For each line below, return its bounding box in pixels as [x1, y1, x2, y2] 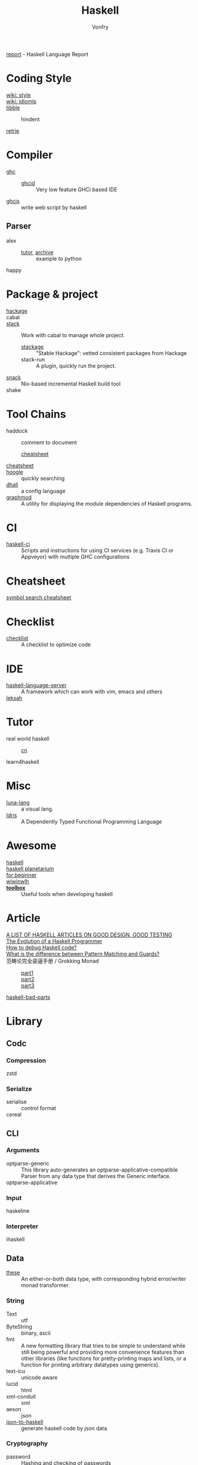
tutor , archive [21, 249, 54, 256]
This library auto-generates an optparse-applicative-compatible [21, 1166, 178, 1173]
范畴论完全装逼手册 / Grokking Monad [6, 958, 100, 964]
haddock [6, 427, 28, 434]
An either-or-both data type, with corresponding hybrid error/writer [21, 1276, 187, 1283]
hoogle [6, 468, 24, 475]
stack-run [21, 356, 45, 363]
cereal [6, 1111, 22, 1118]
